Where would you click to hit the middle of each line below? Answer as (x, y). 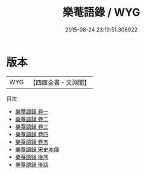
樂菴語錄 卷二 (32, 119)
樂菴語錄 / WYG (101, 12)
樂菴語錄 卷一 (32, 111)
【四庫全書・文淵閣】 (60, 82)
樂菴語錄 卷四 (32, 134)
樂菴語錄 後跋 (32, 164)
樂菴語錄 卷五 (32, 142)
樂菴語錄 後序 (32, 157)
